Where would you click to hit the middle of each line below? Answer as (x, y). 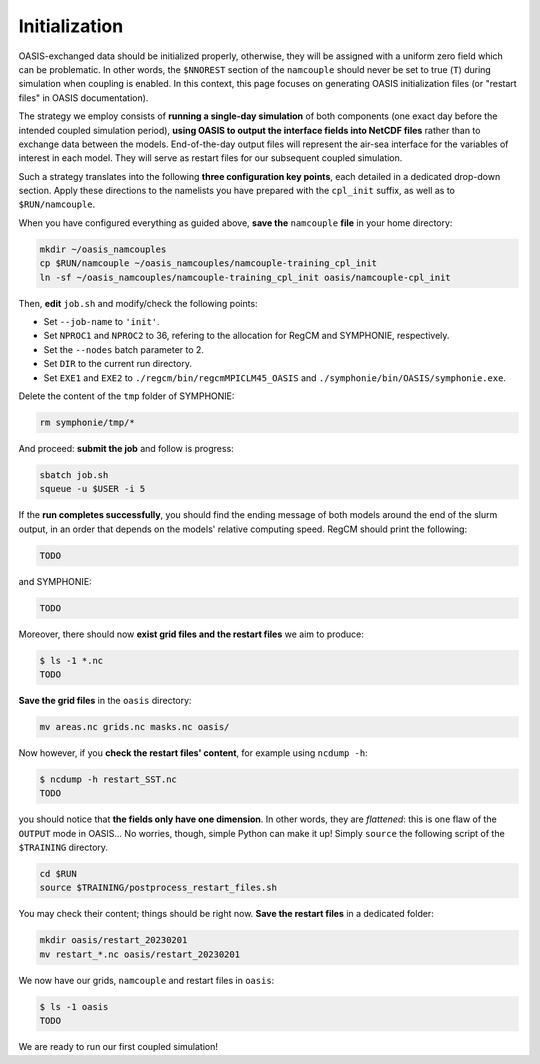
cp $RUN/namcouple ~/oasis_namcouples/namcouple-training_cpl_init (208, 263)
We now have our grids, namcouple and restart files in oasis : (146, 980)
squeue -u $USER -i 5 (92, 489)
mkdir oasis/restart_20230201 (113, 940)
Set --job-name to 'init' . (101, 321)
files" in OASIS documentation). (83, 97)
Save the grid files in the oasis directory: (105, 700)
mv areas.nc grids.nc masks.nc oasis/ (134, 726)
